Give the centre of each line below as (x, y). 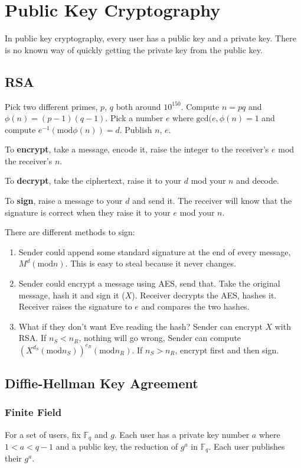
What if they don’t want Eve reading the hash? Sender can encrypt (140, 326)
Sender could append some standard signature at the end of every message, (155, 251)
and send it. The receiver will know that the (212, 201)
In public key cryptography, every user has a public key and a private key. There (150, 38)
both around (138, 106)
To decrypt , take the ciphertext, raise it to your (93, 181)
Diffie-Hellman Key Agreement (102, 383)
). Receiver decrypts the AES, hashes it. (204, 295)
